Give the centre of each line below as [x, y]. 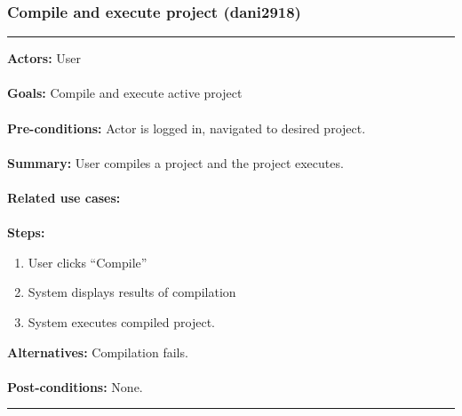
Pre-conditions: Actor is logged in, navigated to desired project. [187, 128]
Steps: [26, 232]
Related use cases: [64, 197]
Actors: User [44, 58]
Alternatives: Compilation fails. [98, 352]
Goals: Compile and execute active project [125, 93]
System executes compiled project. [121, 321]
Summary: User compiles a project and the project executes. [175, 162]
